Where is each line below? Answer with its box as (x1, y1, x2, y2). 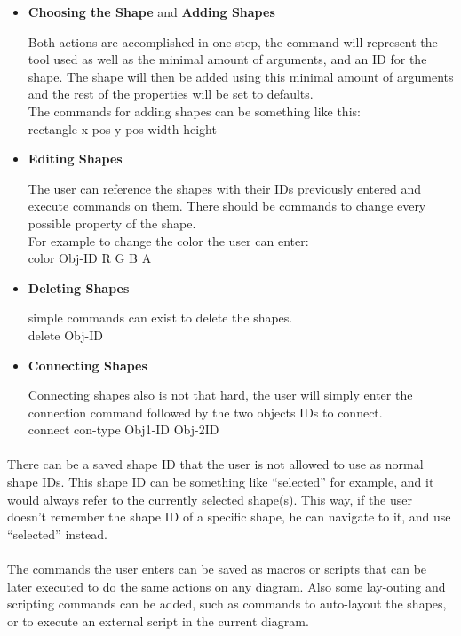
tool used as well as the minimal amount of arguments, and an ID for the (28, 50, 427, 68)
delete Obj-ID (28, 325, 103, 344)
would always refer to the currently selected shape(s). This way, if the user (7, 489, 413, 508)
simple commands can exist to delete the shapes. (28, 308, 293, 327)
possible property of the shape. (28, 213, 196, 232)
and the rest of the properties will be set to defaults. (28, 84, 314, 103)
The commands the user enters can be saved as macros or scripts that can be (7, 560, 427, 578)
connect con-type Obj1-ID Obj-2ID (28, 420, 219, 439)
